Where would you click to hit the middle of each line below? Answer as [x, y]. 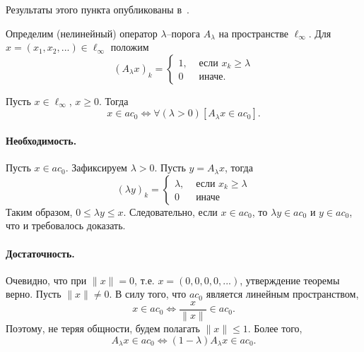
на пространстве [253, 33]
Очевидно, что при [46, 280]
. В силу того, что [148, 294]
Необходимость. [41, 140]
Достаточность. [40, 253]
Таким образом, [39, 211]
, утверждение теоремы [290, 280]
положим [130, 47]
